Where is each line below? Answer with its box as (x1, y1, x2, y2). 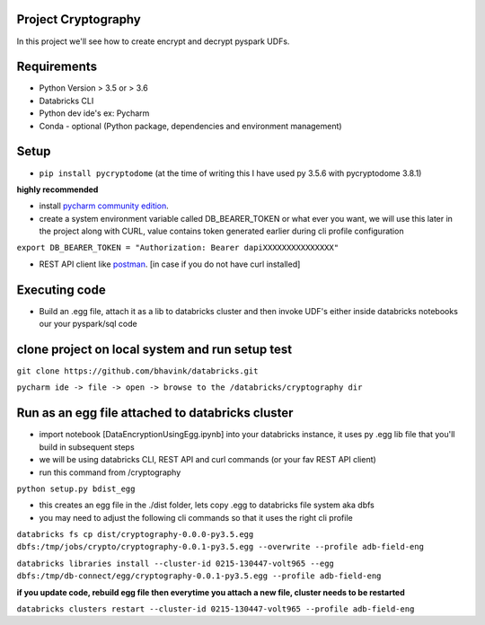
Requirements (16, 59, 98, 75)
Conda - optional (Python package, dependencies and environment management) (39, 120, 342, 131)
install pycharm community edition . (39, 200, 170, 211)
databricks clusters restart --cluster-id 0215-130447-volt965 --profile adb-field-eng (16, 604, 415, 614)
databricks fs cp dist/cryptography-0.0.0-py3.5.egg (16, 530, 254, 540)
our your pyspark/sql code (39, 319, 138, 330)
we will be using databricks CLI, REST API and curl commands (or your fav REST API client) (39, 454, 376, 465)
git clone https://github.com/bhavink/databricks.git (16, 366, 259, 376)
